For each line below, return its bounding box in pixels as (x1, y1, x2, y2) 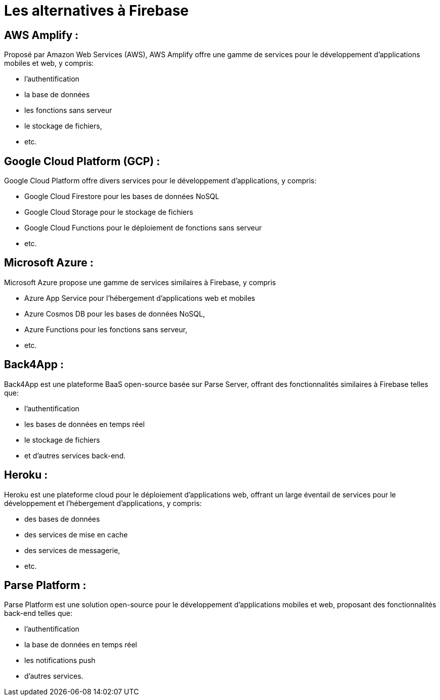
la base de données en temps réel (24, 640, 137, 649)
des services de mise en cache (24, 530, 128, 539)
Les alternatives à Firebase (4, 2, 189, 19)
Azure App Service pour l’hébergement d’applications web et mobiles (24, 293, 255, 302)
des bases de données (24, 514, 100, 523)
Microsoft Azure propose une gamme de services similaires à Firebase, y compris (4, 278, 276, 287)
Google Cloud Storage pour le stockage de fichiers (24, 208, 193, 217)
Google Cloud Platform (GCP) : (4, 154, 160, 168)
